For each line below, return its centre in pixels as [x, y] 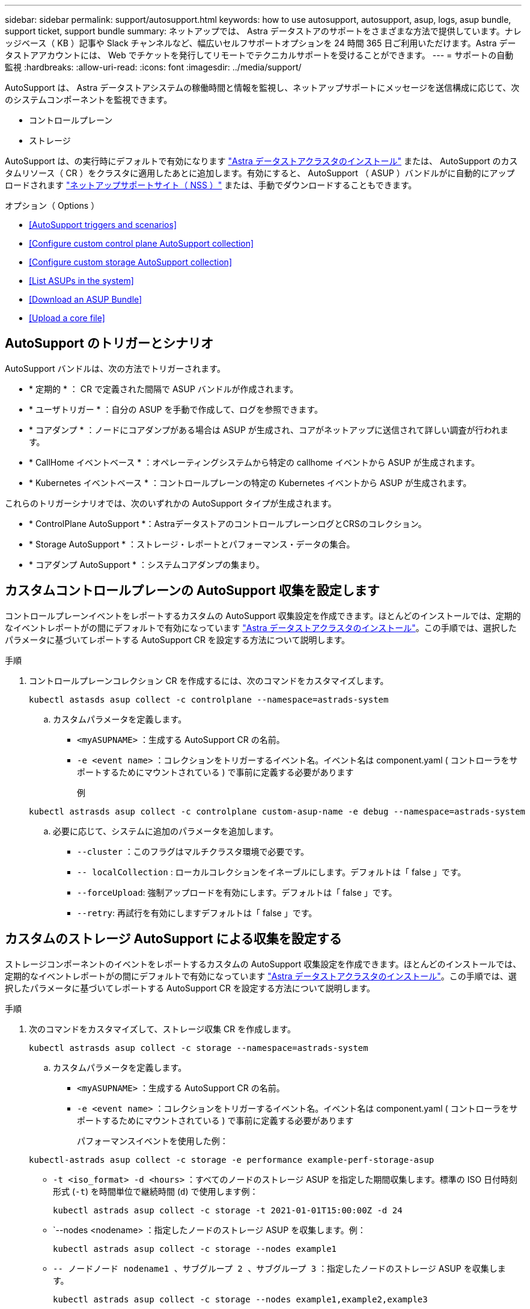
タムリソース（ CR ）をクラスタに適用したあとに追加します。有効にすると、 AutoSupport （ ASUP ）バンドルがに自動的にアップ [260, 173]
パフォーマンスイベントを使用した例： [153, 1141]
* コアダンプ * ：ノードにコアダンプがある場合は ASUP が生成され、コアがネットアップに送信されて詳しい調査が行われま [269, 430]
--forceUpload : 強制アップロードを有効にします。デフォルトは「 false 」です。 [237, 892]
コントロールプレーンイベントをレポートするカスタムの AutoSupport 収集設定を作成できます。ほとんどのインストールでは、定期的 [263, 615]
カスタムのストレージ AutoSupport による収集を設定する [173, 939]
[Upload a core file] [67, 318]
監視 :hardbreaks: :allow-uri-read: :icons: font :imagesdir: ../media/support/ [153, 67]
